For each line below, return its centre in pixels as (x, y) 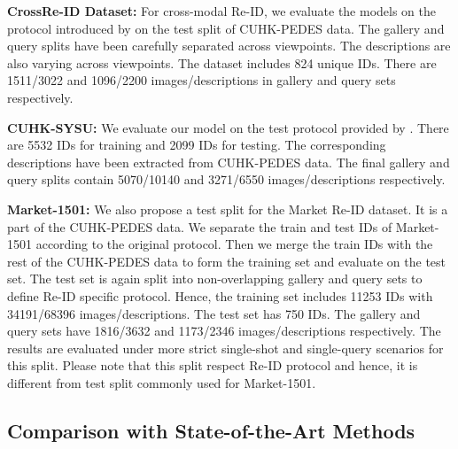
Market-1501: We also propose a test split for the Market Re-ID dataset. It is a (228, 209)
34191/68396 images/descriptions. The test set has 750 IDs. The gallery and (214, 313)
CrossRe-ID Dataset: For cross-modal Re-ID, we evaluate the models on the (221, 11)
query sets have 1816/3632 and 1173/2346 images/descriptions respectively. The (224, 331)
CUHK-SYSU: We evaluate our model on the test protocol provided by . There (228, 127)
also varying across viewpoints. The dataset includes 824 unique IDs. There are (222, 62)
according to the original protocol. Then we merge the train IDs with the (234, 244)
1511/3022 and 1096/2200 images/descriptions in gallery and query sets (202, 80)
